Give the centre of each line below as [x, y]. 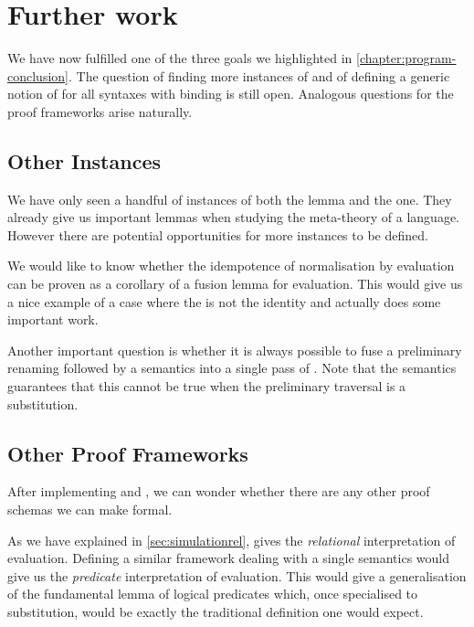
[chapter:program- [406, 58]
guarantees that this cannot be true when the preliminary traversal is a [207, 386]
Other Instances [84, 160]
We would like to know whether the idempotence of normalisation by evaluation [231, 266]
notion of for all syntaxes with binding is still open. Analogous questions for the [231, 94]
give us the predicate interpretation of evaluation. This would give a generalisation [237, 575]
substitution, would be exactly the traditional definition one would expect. [216, 611]
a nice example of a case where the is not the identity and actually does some [224, 301]
